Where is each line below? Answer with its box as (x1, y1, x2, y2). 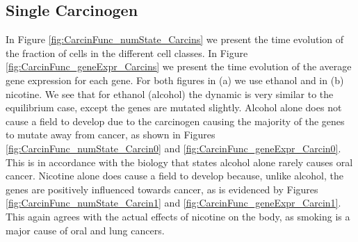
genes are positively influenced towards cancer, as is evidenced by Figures (6, 181, 318, 196)
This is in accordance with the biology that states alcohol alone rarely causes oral (6, 154, 353, 169)
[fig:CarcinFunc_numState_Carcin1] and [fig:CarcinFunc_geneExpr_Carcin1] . (6, 195, 341, 210)
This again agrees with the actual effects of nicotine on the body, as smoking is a (6, 209, 350, 223)
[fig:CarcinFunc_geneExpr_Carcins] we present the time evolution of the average (6, 59, 352, 74)
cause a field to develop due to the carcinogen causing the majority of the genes (6, 113, 345, 128)
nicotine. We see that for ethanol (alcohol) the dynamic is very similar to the (6, 86, 334, 101)
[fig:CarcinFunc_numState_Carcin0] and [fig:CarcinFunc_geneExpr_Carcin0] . (6, 140, 341, 155)
